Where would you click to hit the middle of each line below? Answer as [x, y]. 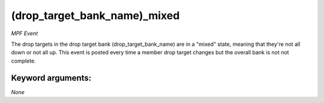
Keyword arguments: [51, 78]
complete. [23, 61]
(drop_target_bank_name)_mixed [95, 15]
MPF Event [25, 33]
